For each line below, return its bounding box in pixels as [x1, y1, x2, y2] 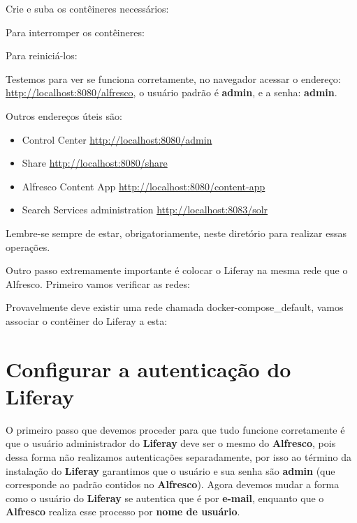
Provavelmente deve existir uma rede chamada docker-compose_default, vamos [6, 300, 344, 314]
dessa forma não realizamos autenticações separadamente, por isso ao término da [6, 450, 351, 464]
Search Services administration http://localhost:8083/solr [22, 202, 268, 217]
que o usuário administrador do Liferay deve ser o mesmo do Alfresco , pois [6, 436, 336, 450]
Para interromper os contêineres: [6, 24, 145, 39]
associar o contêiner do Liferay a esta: [6, 313, 168, 328]
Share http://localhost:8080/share [22, 156, 168, 170]
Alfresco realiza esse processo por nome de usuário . [6, 504, 240, 519]
